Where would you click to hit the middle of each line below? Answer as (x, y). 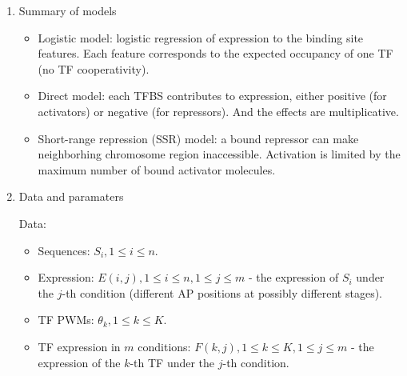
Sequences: (64, 250)
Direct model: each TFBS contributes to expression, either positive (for (212, 96)
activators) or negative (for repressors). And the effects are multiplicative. (218, 111)
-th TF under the (172, 362)
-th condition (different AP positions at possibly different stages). (222, 292)
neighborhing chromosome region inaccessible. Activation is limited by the (219, 154)
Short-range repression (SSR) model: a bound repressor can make (198, 138)
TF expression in (79, 346)
